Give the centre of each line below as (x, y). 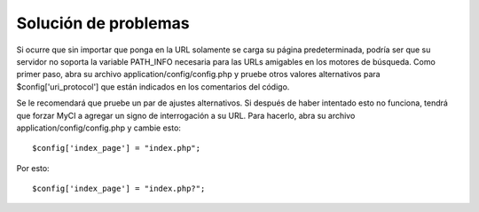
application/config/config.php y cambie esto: (99, 128)
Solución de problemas (103, 23)
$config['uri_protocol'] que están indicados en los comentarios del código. (153, 86)
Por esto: (33, 168)
